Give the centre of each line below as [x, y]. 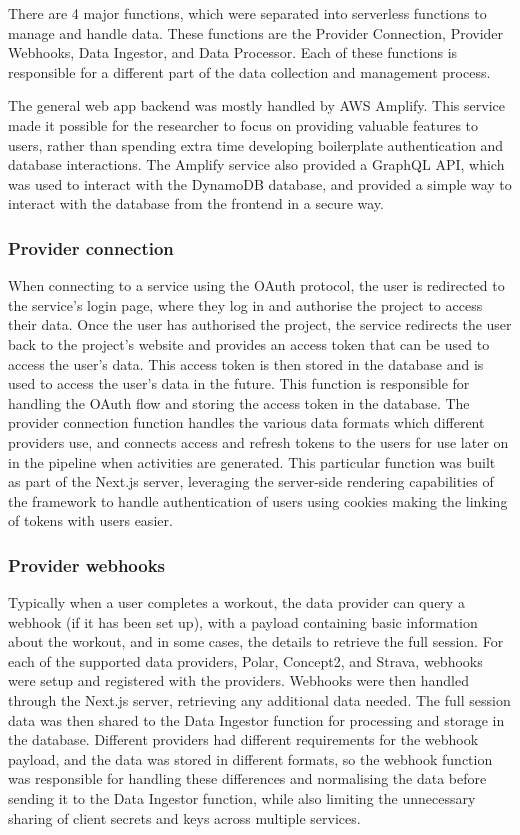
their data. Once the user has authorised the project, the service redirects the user [260, 324]
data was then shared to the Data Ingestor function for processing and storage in [256, 719]
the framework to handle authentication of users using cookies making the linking [258, 500]
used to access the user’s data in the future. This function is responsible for [239, 383]
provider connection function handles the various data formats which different [246, 422]
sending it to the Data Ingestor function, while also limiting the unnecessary [242, 798]
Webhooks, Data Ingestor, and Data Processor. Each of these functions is [233, 52]
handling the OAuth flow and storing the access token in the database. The [239, 402]
